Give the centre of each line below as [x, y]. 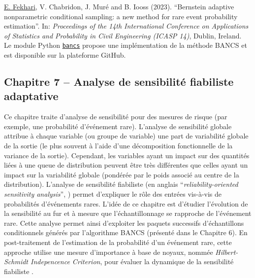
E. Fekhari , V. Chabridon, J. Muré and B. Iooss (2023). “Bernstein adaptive [119, 6]
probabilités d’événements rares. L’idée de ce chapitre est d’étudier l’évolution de [126, 203]
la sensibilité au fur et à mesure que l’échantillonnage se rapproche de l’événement [128, 213]
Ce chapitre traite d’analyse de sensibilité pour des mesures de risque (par [116, 117]
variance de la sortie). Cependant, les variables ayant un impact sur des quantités [127, 155]
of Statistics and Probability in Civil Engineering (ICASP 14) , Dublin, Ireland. [123, 35]
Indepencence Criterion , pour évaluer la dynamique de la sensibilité [132, 261]
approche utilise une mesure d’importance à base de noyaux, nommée [109, 252]
